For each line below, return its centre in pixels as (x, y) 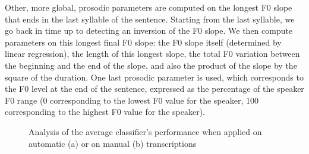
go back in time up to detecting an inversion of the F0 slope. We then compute (149, 31)
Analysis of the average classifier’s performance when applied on (145, 131)
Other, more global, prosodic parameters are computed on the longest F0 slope (149, 7)
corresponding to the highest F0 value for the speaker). (105, 112)
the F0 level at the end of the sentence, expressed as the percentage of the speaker (154, 89)
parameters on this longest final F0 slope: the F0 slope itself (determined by (143, 42)
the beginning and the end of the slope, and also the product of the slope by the (151, 65)
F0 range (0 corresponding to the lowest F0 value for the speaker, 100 (132, 100)
